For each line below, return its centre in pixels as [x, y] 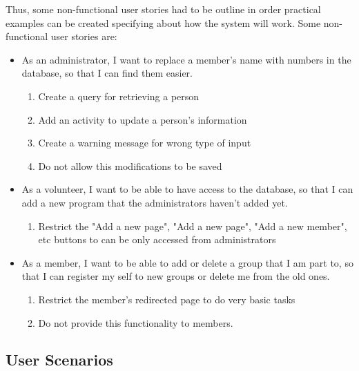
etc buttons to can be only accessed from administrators [157, 239]
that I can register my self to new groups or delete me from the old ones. [176, 276]
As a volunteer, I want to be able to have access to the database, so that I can [187, 189]
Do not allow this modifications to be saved [130, 165]
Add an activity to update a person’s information [143, 119]
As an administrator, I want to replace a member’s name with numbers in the [186, 59]
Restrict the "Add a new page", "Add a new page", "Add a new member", [193, 226]
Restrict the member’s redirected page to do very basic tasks [167, 299]
